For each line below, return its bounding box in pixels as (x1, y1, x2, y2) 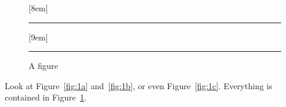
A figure (29, 59, 58, 72)
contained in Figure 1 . (5, 91, 87, 103)
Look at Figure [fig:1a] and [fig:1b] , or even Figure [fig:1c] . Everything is (5, 79, 272, 92)
